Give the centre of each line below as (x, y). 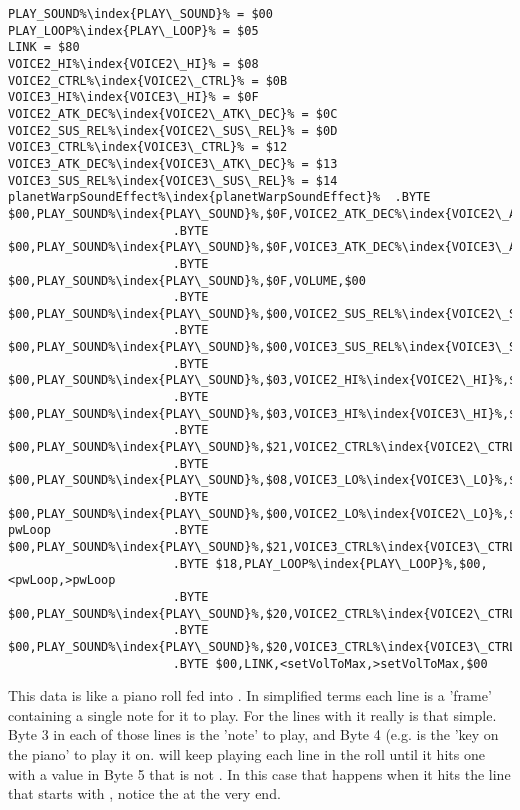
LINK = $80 (44, 47)
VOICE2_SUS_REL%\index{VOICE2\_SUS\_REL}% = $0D (173, 130)
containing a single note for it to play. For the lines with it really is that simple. (252, 714)
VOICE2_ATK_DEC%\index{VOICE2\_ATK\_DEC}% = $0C (173, 113)
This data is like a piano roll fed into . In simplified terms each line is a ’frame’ (250, 695)
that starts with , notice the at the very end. (144, 793)
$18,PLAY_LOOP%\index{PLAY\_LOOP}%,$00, (351, 563)
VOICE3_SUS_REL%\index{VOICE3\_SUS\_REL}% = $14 (173, 180)
